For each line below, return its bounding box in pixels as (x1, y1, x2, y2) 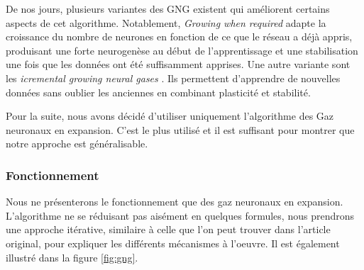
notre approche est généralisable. (6, 136, 148, 151)
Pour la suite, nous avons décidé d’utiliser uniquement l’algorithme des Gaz (6, 108, 334, 123)
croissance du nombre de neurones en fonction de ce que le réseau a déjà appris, (6, 29, 353, 44)
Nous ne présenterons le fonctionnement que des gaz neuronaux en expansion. (6, 194, 343, 209)
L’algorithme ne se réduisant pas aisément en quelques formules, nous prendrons (6, 208, 354, 223)
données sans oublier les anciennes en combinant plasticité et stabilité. (6, 84, 311, 99)
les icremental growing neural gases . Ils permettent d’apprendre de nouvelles (6, 70, 341, 85)
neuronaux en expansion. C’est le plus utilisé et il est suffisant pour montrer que (6, 122, 355, 137)
